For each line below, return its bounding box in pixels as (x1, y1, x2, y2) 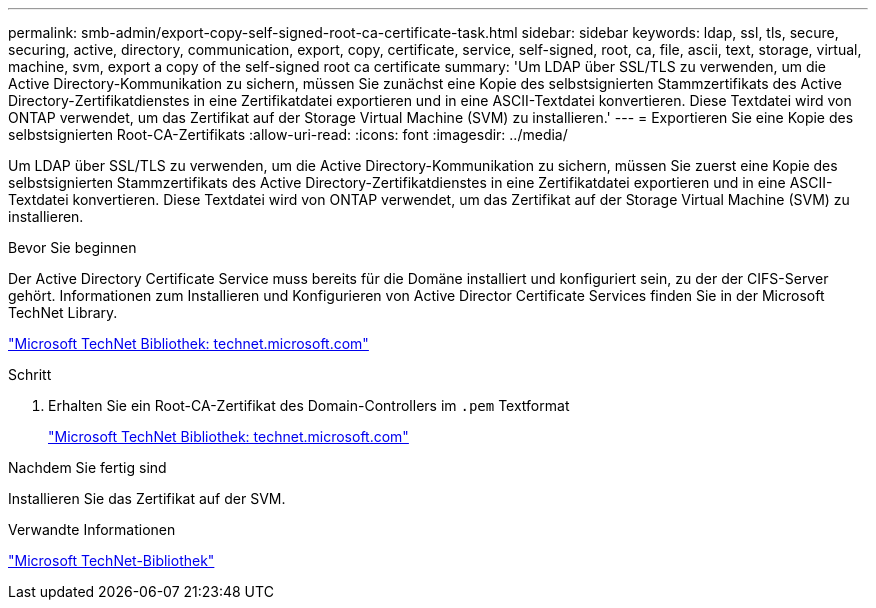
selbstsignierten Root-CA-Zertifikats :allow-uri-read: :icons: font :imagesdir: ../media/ (8, 126, 568, 143)
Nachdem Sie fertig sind (8, 459, 167, 476)
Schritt (8, 366, 52, 383)
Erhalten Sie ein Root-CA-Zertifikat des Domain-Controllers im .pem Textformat (48, 397, 570, 414)
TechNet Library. (8, 304, 118, 321)
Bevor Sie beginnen (8, 239, 137, 256)
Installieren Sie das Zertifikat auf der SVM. (8, 490, 286, 507)
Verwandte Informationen (8, 521, 176, 538)
